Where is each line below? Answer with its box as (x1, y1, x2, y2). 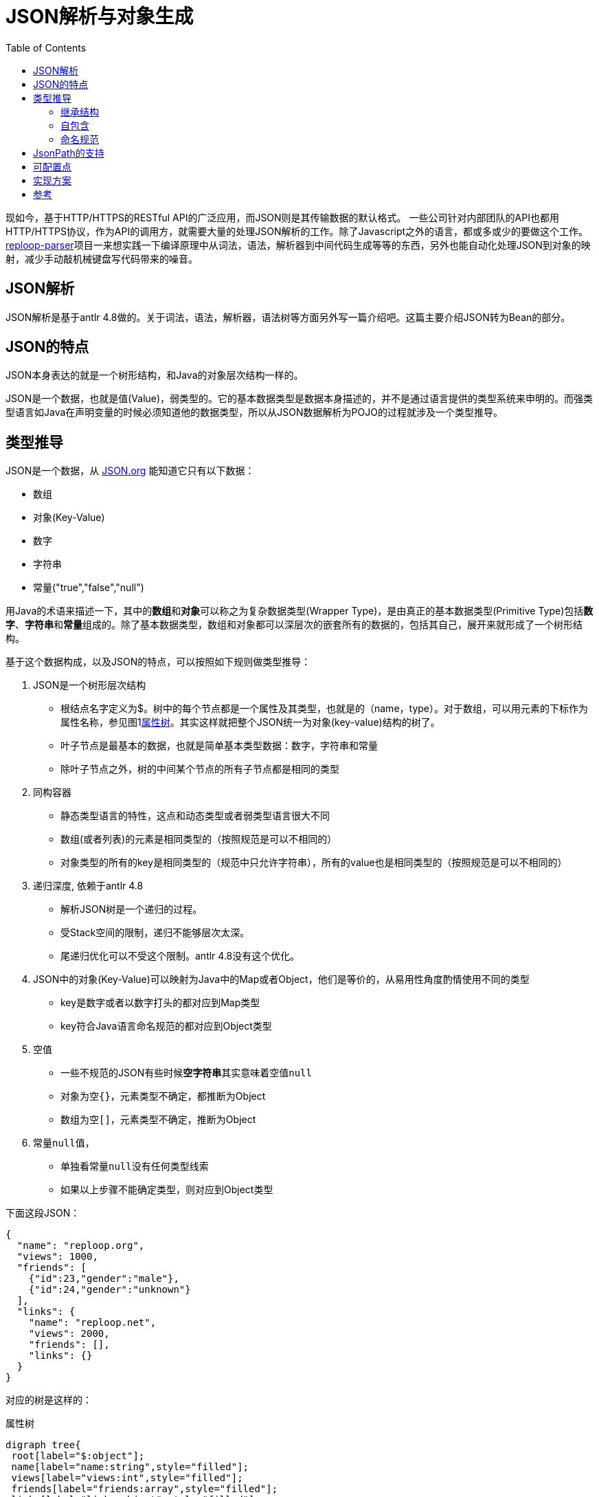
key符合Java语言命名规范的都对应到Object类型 (60, 1020, 272, 1032)
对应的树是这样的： (5, 1394, 92, 1406)
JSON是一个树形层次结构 (33, 679, 146, 691)
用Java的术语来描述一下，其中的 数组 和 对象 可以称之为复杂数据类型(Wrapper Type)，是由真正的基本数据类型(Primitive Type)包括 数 (5, 605, 594, 617)
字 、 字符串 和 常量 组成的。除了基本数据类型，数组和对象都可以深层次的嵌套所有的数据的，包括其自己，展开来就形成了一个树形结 (5, 619, 583, 631)
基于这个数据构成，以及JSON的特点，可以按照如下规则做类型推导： (5, 656, 311, 668)
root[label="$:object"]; (11, 1450, 145, 1462)
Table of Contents (5, 41, 87, 54)
